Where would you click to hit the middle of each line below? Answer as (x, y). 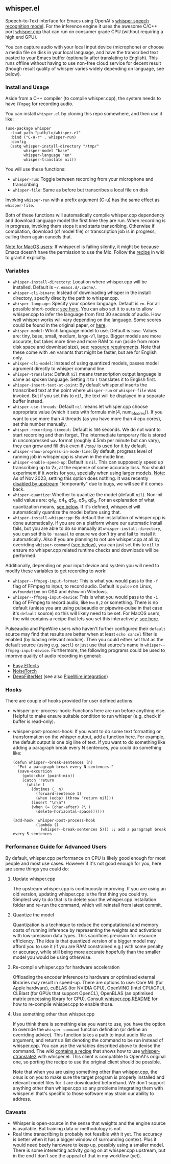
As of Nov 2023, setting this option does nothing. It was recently (80, 478)
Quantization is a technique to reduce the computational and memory (86, 925)
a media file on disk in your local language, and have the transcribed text (82, 52)
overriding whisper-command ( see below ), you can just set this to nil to (86, 545)
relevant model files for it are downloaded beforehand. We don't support (89, 1082)
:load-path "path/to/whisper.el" (45, 133)
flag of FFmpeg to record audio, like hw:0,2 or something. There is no (85, 602)
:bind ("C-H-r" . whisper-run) (43, 137)
